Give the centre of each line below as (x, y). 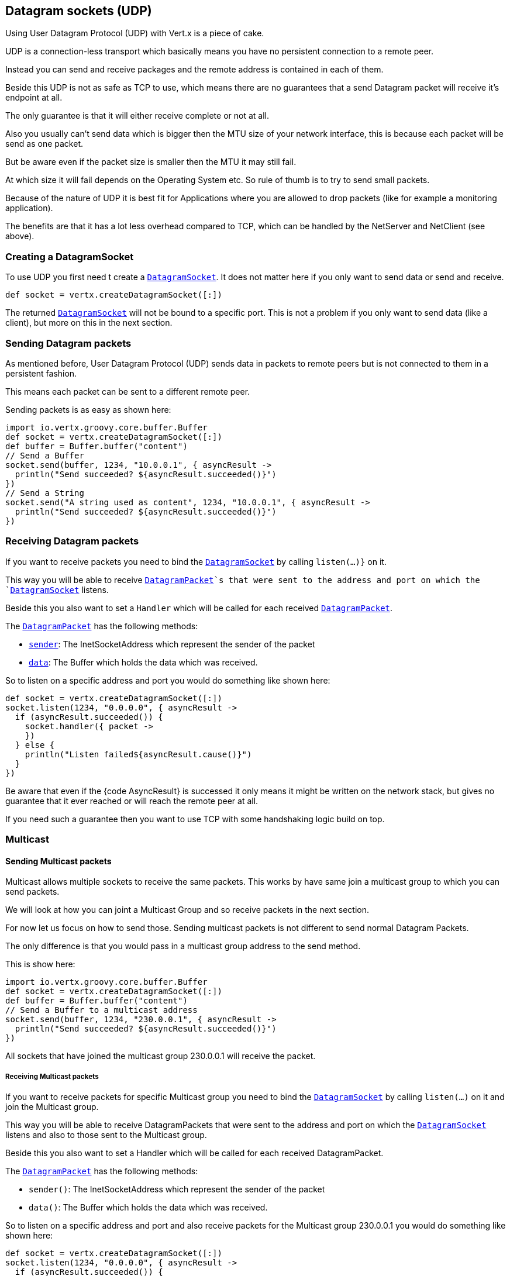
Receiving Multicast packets (52, 1076)
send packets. (32, 892)
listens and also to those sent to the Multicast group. (106, 1135)
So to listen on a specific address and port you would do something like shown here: (168, 680)
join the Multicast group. (52, 1107)
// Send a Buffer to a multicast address (101, 1010)
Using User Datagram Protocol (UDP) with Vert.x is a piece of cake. (135, 33)
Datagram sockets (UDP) (79, 11)
